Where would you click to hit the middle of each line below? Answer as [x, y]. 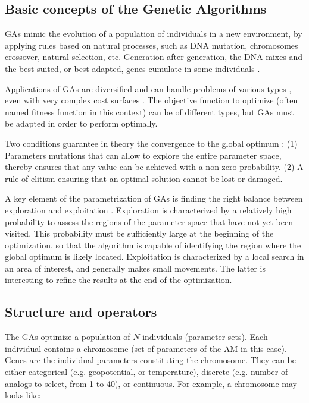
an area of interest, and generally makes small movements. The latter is [135, 268]
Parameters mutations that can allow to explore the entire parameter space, [143, 155]
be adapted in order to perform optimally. [81, 123]
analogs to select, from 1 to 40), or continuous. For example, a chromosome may [151, 383]
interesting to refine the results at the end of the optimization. [118, 280]
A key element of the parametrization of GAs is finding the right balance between [154, 198]
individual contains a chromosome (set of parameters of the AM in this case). [146, 348]
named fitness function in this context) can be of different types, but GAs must [149, 111]
